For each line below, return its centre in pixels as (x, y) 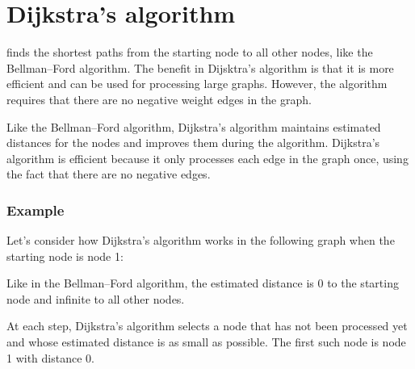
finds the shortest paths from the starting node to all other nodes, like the (190, 52)
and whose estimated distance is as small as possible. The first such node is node (206, 342)
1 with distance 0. (50, 357)
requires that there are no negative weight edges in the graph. (159, 99)
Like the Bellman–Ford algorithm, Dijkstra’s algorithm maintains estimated (194, 126)
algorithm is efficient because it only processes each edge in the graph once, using (207, 158)
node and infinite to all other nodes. (96, 298)
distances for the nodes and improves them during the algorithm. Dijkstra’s (193, 143)
